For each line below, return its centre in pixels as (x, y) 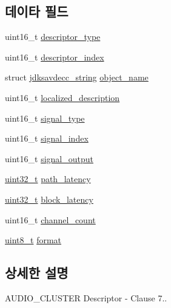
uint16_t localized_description (62, 97)
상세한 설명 (37, 273)
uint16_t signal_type (45, 118)
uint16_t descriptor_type (53, 37)
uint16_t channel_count (50, 219)
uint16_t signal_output (49, 158)
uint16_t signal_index (47, 138)
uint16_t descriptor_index (55, 57)
